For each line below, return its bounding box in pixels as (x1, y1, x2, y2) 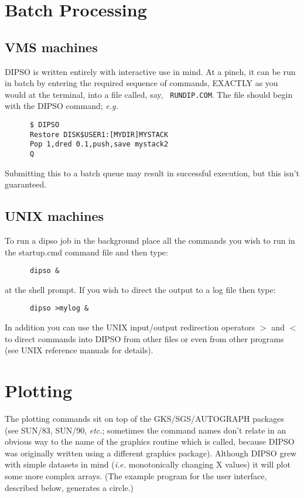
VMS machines (5, 37, 98, 56)
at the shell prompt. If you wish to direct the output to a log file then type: (5, 283, 276, 295)
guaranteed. (5, 178, 47, 190)
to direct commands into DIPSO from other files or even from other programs (5, 332, 284, 344)
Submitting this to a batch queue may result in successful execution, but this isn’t (5, 166, 300, 179)
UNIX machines (5, 207, 104, 225)
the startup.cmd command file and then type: (5, 245, 168, 258)
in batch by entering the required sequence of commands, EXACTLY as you (5, 77, 278, 89)
